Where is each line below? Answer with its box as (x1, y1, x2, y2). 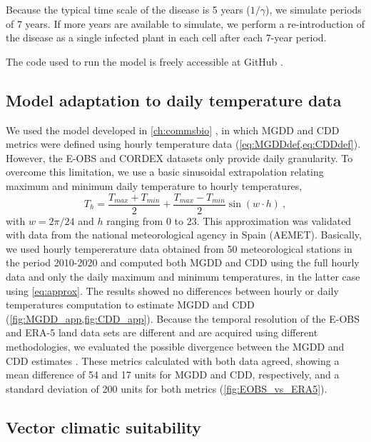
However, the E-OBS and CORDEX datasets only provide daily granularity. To (6, 150, 353, 165)
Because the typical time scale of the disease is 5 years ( (6, 2, 250, 16)
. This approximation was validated (196, 213, 352, 228)
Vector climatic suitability (6, 416, 202, 438)
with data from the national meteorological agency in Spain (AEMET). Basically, (6, 227, 362, 242)
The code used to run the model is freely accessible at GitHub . (6, 54, 283, 69)
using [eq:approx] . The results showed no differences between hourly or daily (6, 283, 339, 298)
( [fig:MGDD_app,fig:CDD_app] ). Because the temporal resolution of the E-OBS (6, 311, 360, 326)
